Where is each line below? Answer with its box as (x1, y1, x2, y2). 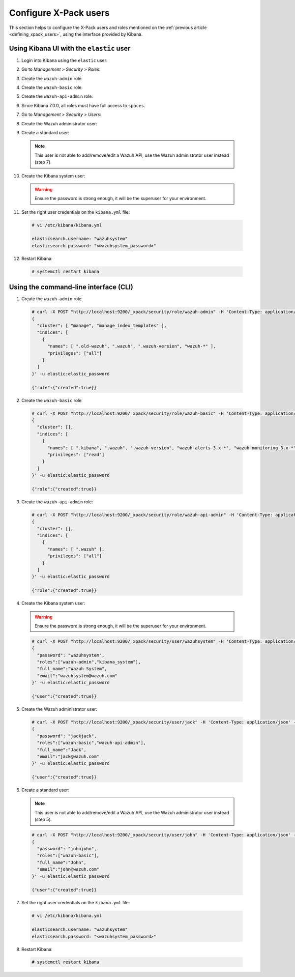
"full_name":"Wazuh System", (37, 666, 108, 672)
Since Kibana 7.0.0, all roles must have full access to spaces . (21, 102, 146, 108)
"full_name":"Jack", (37, 747, 87, 752)
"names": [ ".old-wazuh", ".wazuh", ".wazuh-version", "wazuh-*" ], (47, 344, 216, 349)
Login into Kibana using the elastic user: (21, 57, 108, 63)
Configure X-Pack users (9, 7, 110, 18)
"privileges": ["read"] (47, 452, 105, 457)
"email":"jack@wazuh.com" (37, 753, 99, 759)
